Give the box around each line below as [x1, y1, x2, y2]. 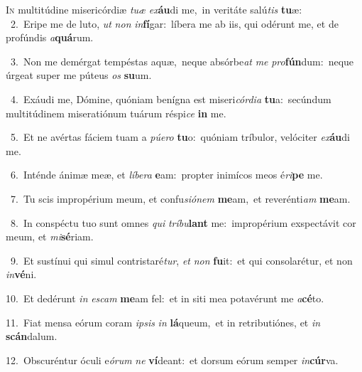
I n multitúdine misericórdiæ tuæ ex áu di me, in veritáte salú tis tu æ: [6, 2, 302, 16]
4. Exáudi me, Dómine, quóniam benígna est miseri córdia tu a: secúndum [10, 91, 331, 106]
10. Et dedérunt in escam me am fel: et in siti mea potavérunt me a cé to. [6, 290, 324, 305]
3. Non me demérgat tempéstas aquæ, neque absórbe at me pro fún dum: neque [10, 53, 354, 68]
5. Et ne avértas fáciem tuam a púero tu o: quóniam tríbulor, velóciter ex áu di [10, 129, 350, 144]
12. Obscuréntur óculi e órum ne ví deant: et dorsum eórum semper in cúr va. [6, 352, 339, 367]
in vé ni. [6, 267, 37, 282]
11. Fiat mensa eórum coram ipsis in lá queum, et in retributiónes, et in [6, 314, 321, 329]
